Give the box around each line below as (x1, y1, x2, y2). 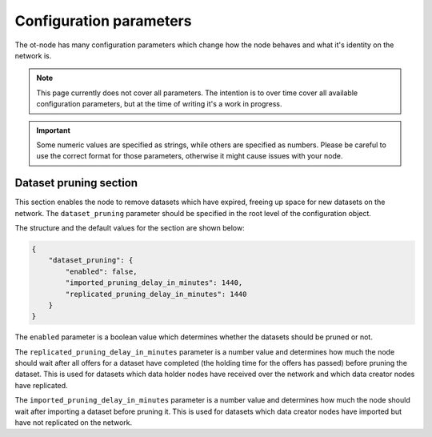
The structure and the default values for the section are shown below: (14, 223, 245, 232)
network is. (14, 50, 52, 60)
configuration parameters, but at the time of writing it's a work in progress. (36, 99, 282, 109)
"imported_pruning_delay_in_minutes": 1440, (65, 279, 243, 287)
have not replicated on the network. (14, 418, 133, 427)
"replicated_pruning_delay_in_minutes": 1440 (65, 289, 247, 299)
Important (36, 125, 71, 135)
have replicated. (14, 380, 68, 390)
